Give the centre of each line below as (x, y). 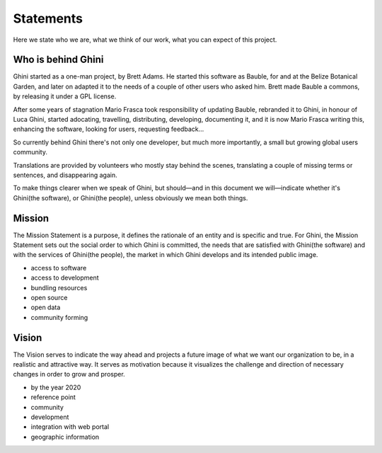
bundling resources (59, 287)
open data (46, 307)
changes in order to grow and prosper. (69, 374)
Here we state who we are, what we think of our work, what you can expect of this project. (145, 40)
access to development (65, 278)
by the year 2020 (56, 387)
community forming (59, 317)
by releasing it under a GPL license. (65, 96)
